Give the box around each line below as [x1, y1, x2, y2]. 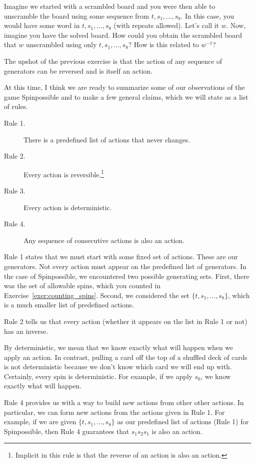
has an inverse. [4, 326, 49, 336]
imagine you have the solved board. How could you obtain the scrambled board [4, 29, 242, 40]
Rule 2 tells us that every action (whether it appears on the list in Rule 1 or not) [4, 316, 248, 326]
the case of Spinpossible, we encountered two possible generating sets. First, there [4, 271, 250, 281]
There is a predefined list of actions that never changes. [24, 134, 190, 144]
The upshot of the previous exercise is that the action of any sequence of [4, 55, 222, 66]
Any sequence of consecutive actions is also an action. [24, 235, 185, 245]
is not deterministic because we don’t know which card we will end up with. [4, 361, 232, 372]
